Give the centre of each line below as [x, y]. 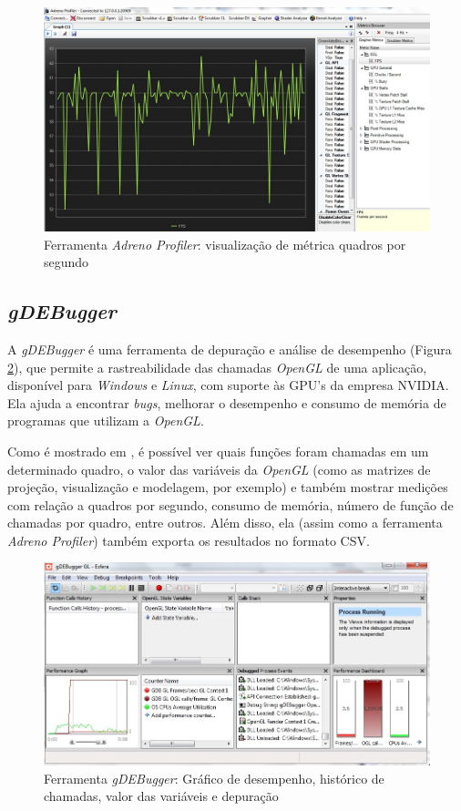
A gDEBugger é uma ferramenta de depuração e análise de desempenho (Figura [230, 349]
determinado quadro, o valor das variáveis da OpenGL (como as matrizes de [219, 469]
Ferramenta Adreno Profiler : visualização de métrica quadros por [225, 244]
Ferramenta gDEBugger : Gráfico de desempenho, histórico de [214, 778]
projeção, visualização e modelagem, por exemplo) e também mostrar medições [228, 487]
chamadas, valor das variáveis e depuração [161, 796]
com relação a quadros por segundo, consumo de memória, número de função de [230, 504]
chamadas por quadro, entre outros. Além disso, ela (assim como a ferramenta [225, 523]
